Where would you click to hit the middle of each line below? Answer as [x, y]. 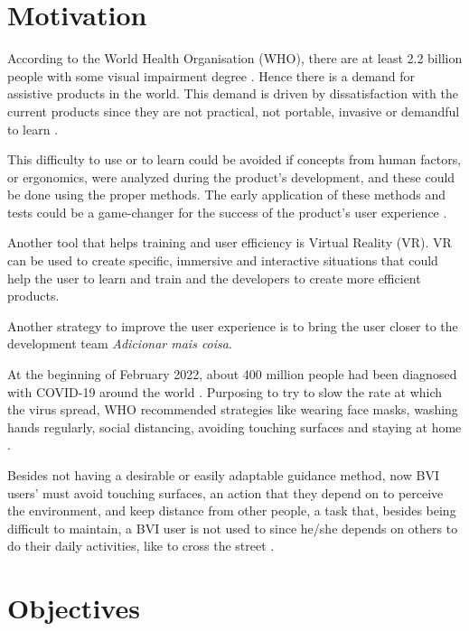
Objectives [74, 608]
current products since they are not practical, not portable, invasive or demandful [234, 111]
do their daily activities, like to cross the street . [141, 546]
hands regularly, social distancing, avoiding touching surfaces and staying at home [234, 427]
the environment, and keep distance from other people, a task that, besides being [232, 510]
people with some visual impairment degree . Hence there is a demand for [211, 75]
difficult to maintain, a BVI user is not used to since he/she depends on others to [233, 528]
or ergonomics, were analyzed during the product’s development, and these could [231, 176]
